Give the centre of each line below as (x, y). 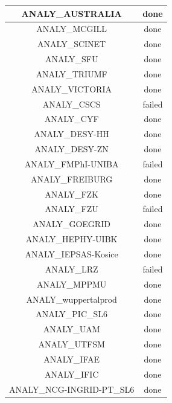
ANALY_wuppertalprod (72, 299)
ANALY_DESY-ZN (72, 149)
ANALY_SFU (72, 59)
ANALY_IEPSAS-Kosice (72, 254)
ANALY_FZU (72, 209)
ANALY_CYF (72, 119)
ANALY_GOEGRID (72, 224)
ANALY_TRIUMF (72, 73)
